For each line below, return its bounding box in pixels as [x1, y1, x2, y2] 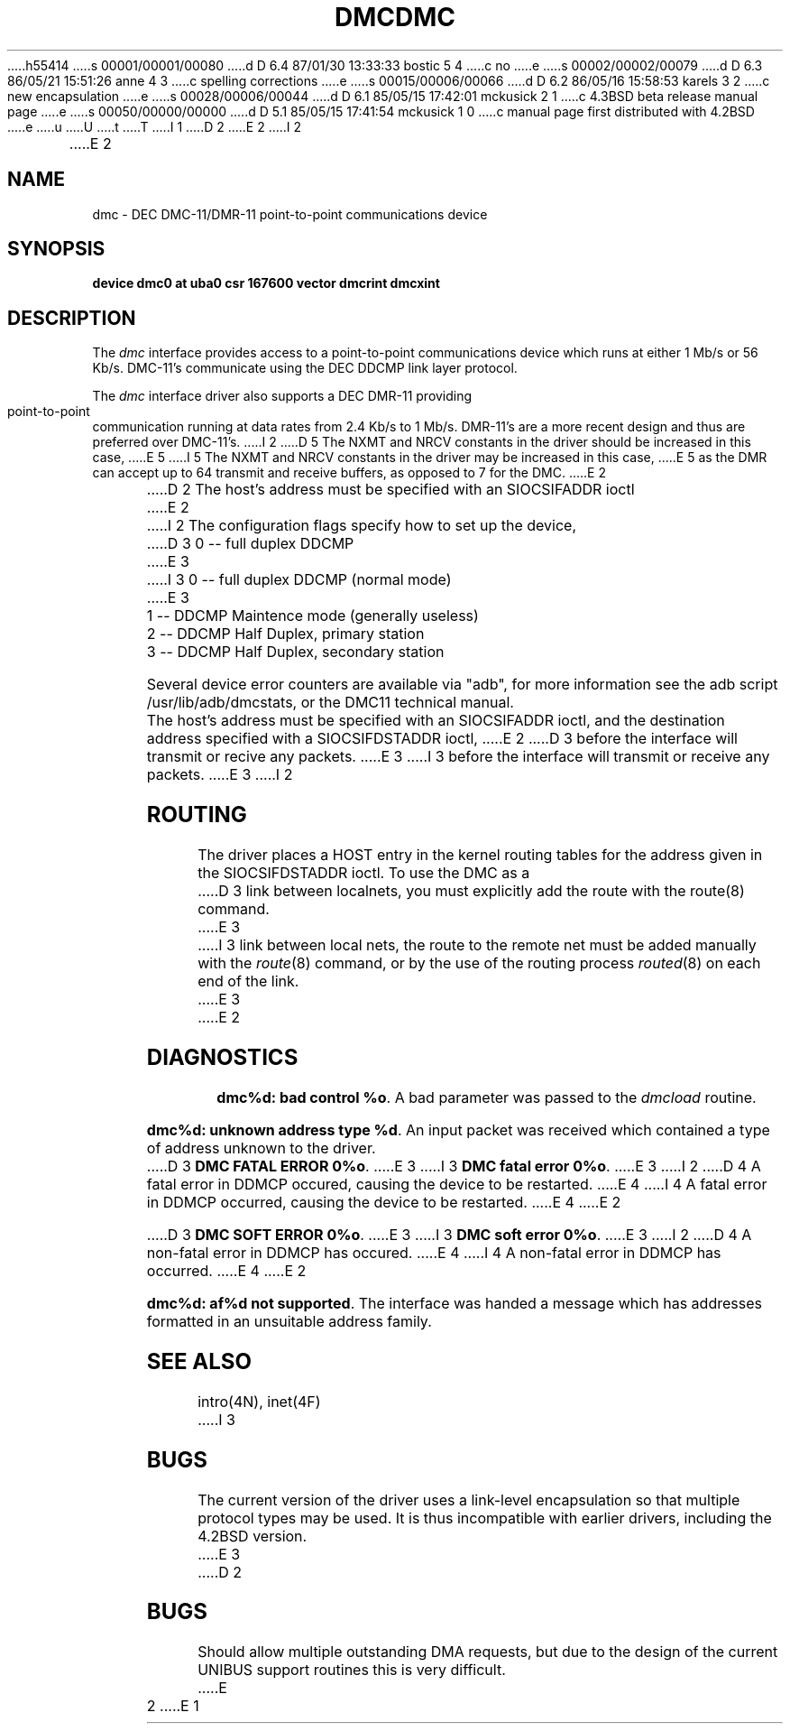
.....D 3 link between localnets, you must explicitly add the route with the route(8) [197, 882, 745, 901]
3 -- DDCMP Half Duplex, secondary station [146, 643, 445, 662]
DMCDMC [334, 2, 456, 32]
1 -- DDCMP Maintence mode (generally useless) [146, 606, 479, 625]
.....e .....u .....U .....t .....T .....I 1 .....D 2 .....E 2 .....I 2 [7, 118, 302, 134]
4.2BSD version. [197, 1526, 308, 1545]
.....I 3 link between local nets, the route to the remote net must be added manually [197, 936, 757, 955]
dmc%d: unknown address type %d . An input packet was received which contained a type [146, 1120, 770, 1139]
